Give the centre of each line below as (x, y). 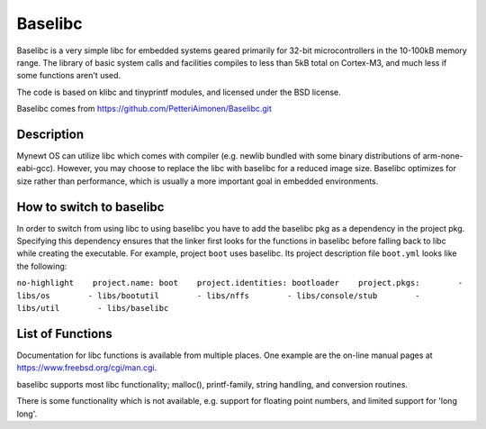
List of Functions (64, 333)
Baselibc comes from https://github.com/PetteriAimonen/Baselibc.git (144, 109)
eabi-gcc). (36, 169)
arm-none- (443, 156)
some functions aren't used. (69, 76)
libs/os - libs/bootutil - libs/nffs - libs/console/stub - (218, 296)
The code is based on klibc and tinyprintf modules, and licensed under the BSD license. (179, 92)
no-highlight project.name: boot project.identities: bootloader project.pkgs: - (240, 283)
